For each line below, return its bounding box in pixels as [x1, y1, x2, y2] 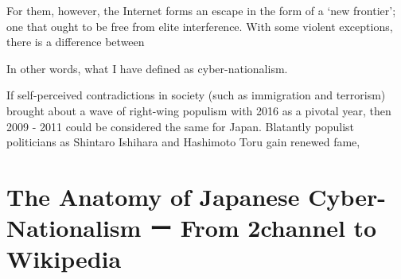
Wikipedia [6, 242, 122, 275]
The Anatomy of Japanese [6, 180, 300, 212]
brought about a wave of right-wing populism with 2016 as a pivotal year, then [6, 102, 391, 118]
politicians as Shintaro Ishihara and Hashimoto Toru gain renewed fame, [6, 134, 360, 150]
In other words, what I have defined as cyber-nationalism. [6, 60, 288, 76]
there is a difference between [6, 33, 145, 50]
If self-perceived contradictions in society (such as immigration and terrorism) [6, 87, 386, 103]
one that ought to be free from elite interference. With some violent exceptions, [6, 17, 393, 34]
